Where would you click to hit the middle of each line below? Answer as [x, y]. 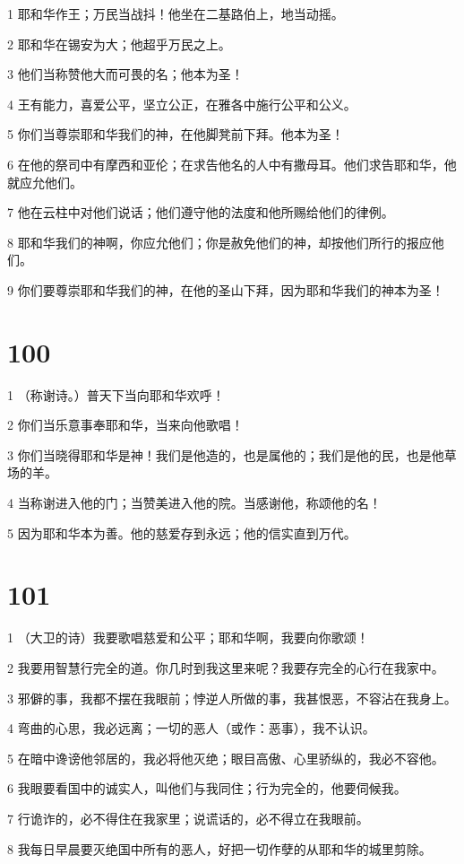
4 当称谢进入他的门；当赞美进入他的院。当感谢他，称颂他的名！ [194, 503]
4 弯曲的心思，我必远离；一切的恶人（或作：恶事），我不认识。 [191, 728]
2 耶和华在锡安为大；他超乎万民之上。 [119, 44]
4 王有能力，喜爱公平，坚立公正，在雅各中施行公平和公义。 [182, 104]
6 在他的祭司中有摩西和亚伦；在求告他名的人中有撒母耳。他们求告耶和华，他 [232, 164]
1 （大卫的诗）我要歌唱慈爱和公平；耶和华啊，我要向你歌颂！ [188, 637]
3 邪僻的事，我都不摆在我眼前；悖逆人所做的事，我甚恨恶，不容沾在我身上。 [232, 698]
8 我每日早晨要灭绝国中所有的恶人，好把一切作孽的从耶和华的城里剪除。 [219, 848]
